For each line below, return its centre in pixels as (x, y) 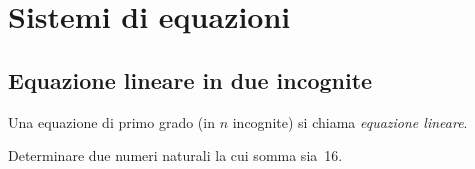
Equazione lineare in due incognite (190, 79)
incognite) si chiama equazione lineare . (350, 121)
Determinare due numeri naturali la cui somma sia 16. (175, 155)
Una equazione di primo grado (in (111, 121)
